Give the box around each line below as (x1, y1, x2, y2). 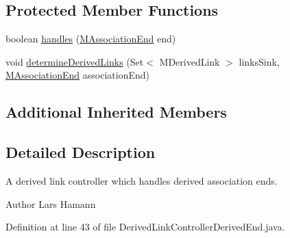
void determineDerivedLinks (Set (5, 54, 144, 68)
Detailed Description (5, 142, 156, 163)
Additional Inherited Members (5, 101, 227, 122)
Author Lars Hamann (5, 196, 96, 211)
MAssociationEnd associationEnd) (5, 68, 149, 82)
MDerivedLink (159, 54, 220, 68)
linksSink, (239, 54, 280, 68)
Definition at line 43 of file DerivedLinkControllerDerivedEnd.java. (5, 220, 285, 234)
